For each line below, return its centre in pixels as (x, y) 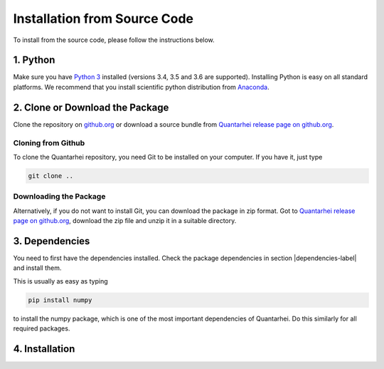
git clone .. (51, 176)
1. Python (34, 60)
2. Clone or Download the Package (91, 107)
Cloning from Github (49, 142)
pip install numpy (60, 300)
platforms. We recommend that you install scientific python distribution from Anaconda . (141, 87)
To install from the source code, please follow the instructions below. (114, 40)
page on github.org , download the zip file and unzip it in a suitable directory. (125, 220)
